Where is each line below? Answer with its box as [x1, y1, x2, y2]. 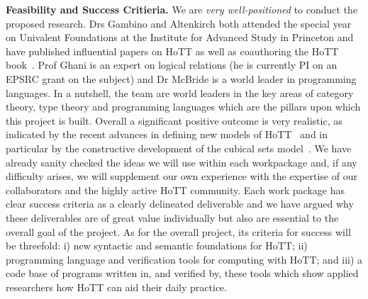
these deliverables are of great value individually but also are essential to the [6, 210, 339, 225]
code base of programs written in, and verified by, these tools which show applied [6, 266, 359, 281]
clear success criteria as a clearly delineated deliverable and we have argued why [6, 196, 354, 211]
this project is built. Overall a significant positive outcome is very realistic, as [6, 113, 342, 128]
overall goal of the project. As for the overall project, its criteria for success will [6, 224, 351, 239]
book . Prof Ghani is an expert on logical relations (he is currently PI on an [6, 57, 338, 72]
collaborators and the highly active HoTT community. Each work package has [6, 182, 345, 197]
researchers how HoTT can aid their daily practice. [6, 279, 228, 294]
